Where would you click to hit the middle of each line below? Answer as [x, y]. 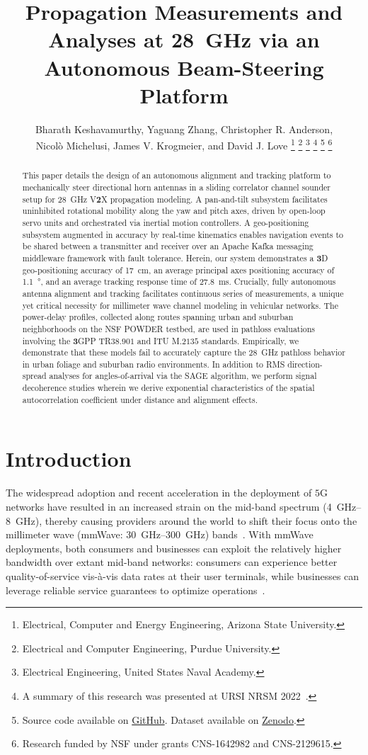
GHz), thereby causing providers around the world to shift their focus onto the [186, 520]
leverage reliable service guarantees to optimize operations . [136, 590]
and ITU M [158, 340]
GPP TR [94, 340]
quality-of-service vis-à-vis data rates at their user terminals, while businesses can [183, 575]
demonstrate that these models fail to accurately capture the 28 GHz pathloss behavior [184, 352]
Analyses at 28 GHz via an [184, 39]
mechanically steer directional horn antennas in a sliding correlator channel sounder [176, 187]
